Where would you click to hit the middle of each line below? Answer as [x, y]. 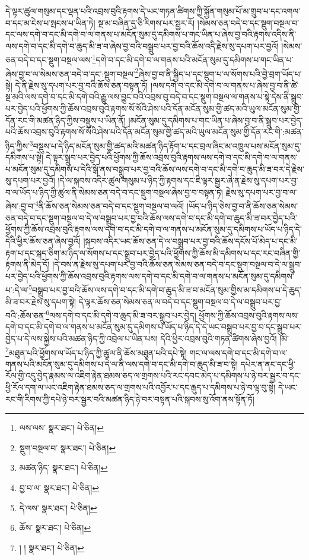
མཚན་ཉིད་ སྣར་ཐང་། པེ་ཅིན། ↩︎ [63, 468]
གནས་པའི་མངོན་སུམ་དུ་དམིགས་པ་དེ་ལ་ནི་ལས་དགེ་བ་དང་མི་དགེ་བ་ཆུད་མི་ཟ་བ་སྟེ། [122, 364]
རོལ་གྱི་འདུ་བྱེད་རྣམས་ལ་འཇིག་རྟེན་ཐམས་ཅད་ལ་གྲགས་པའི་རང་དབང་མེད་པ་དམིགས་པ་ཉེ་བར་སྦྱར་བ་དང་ [153, 375]
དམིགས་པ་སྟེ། [24, 157]
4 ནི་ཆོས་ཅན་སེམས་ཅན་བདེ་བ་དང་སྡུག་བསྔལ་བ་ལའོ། [109, 205]
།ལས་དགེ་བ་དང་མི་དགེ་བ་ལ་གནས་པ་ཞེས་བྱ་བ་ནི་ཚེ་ [224, 85]
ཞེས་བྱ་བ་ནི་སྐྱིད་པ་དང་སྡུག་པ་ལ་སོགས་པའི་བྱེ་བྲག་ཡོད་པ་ [220, 73]
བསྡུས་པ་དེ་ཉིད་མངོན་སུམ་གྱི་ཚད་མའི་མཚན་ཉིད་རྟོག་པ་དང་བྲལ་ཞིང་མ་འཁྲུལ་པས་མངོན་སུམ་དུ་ [167, 145]
